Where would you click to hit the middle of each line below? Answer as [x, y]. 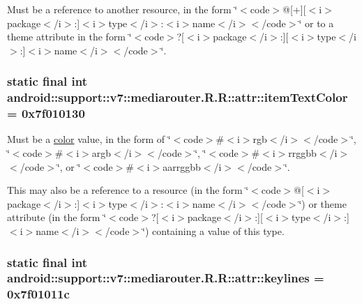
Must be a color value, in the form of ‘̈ [89, 139]
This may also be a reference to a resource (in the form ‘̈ [128, 190]
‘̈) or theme [323, 203]
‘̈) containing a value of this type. [213, 231]
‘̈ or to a [316, 23]
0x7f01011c [38, 294]
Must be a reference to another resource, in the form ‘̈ [122, 9]
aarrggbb [182, 166]
